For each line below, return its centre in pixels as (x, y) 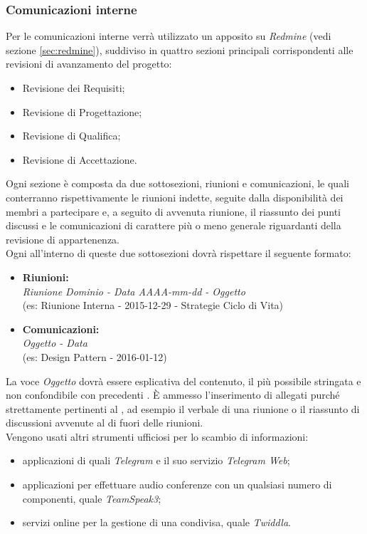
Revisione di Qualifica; (71, 136)
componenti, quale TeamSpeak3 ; (92, 498)
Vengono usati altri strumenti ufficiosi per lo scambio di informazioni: (157, 436)
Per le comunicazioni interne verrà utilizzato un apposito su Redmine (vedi (169, 36)
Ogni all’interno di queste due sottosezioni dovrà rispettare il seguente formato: (179, 253)
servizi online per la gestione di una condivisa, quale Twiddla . (156, 522)
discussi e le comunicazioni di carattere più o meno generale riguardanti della (174, 225)
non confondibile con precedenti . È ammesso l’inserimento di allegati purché (173, 395)
